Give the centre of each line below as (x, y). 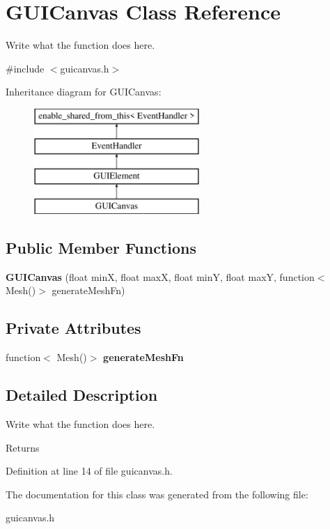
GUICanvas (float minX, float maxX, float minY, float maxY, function (160, 276)
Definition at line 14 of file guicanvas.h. (89, 471)
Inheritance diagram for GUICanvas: (84, 92)
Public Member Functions (101, 248)
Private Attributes (73, 328)
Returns (23, 447)
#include (25, 68)
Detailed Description (82, 395)
